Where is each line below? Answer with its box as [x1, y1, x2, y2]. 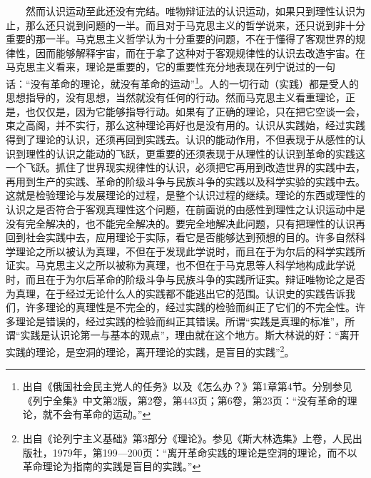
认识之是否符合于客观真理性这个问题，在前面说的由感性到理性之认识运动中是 [6, 201, 365, 216]
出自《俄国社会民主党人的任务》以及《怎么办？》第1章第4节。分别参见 [22, 379, 352, 394]
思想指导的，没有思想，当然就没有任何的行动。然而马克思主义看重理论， [6, 90, 345, 105]
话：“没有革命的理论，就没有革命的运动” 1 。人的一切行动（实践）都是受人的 [6, 73, 360, 91]
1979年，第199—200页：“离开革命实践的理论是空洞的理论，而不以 [52, 444, 357, 459]
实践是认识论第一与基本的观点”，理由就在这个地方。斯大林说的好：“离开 [20, 327, 360, 342]
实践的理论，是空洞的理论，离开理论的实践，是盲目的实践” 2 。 [6, 342, 295, 359]
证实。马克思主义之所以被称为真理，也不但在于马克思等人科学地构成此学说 [6, 258, 355, 273]
